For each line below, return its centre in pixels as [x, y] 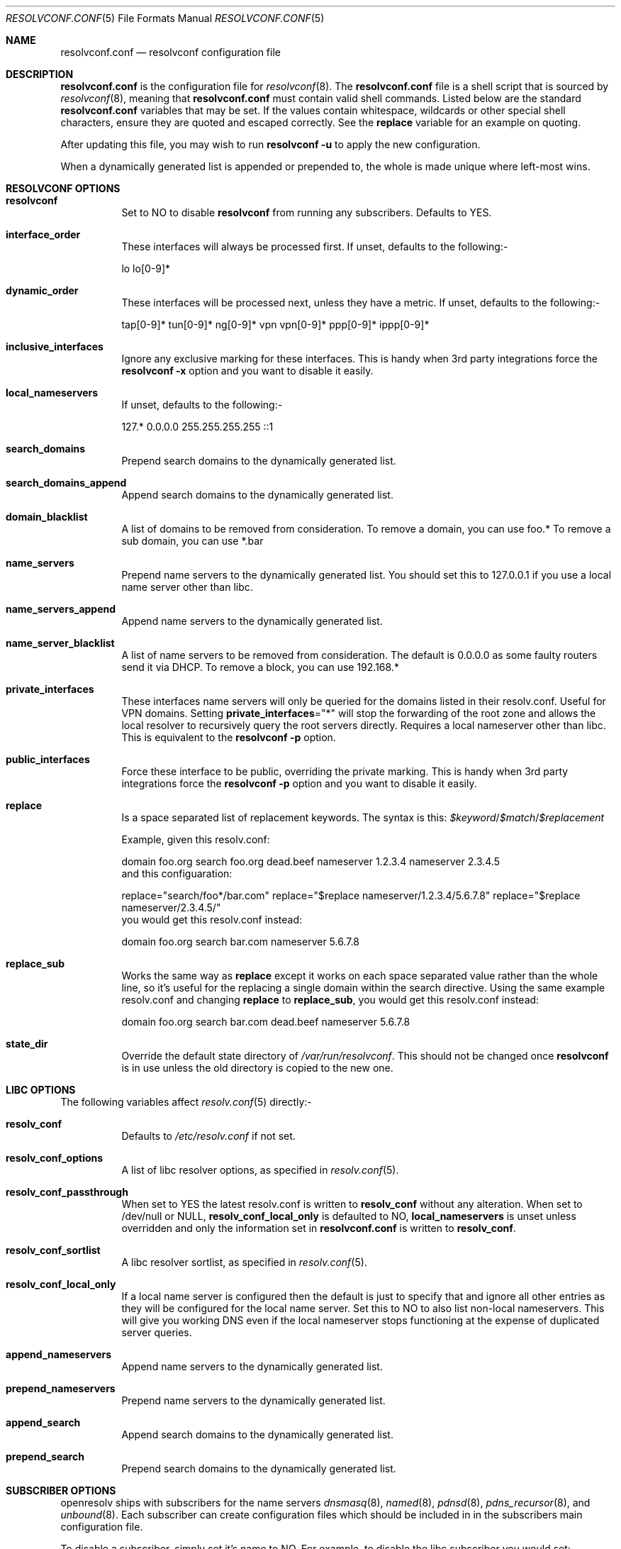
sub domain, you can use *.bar [192, 541]
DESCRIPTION [40, 74]
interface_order [43, 234]
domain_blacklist [47, 517]
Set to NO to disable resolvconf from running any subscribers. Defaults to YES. [307, 212]
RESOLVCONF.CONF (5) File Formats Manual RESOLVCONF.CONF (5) [165, 18]
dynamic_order [42, 290]
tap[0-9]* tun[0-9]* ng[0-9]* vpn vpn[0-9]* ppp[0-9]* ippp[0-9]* [275, 324]
